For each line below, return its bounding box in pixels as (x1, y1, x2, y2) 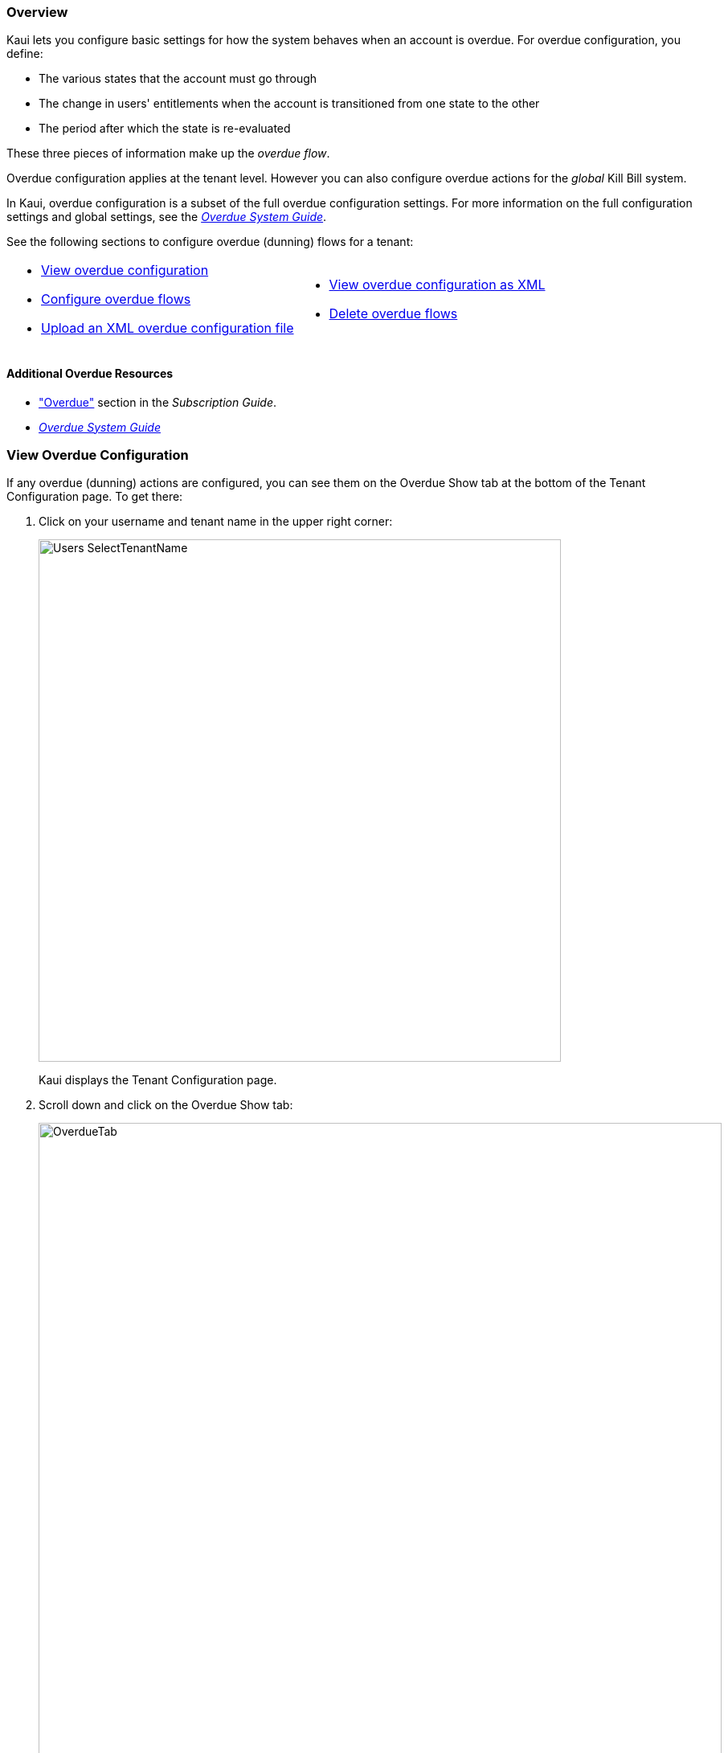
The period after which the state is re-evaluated (39, 121, 291, 136)
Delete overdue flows (329, 305, 458, 322)
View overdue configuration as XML (329, 276, 546, 293)
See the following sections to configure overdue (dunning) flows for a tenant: (6, 235, 414, 249)
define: (6, 47, 43, 61)
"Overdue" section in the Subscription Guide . (39, 395, 277, 409)
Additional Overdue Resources (6, 366, 174, 380)
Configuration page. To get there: (6, 489, 183, 504)
